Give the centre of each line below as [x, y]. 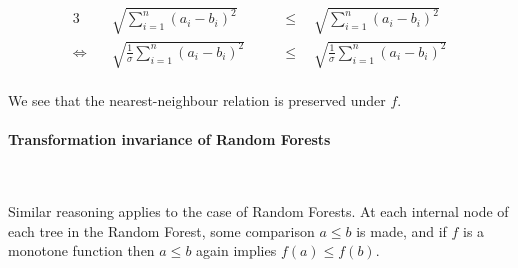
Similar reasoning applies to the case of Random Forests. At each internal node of [258, 211]
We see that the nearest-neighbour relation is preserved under [197, 100]
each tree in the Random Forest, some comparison [161, 230]
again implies [236, 250]
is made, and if [401, 230]
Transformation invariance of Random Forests [169, 139]
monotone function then [81, 250]
